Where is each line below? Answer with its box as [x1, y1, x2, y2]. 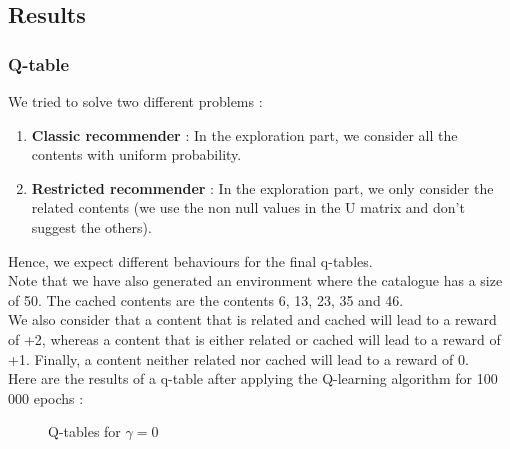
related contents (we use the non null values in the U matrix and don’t [31, 197, 465, 218]
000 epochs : [8, 387, 84, 408]
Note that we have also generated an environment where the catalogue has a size [8, 270, 503, 291]
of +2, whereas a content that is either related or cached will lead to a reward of [8, 328, 501, 349]
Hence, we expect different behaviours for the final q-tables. [8, 250, 373, 271]
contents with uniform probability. [31, 144, 242, 165]
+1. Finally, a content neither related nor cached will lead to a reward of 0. [8, 348, 469, 369]
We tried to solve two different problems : [8, 91, 263, 111]
